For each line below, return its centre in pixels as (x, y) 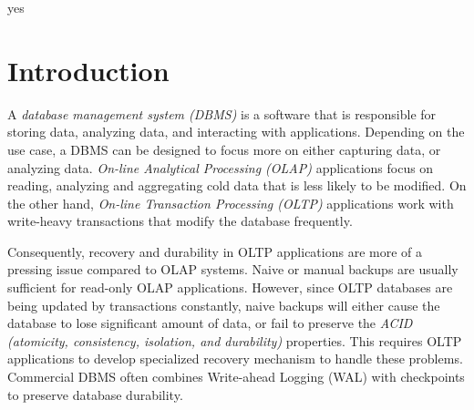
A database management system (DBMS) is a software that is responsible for (222, 113)
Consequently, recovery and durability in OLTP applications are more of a (215, 251)
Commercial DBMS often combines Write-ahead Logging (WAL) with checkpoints (236, 377)
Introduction (88, 70)
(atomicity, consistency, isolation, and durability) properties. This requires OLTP (235, 340)
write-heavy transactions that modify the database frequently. (180, 221)
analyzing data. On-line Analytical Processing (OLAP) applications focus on (221, 167)
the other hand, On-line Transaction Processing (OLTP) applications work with (231, 203)
